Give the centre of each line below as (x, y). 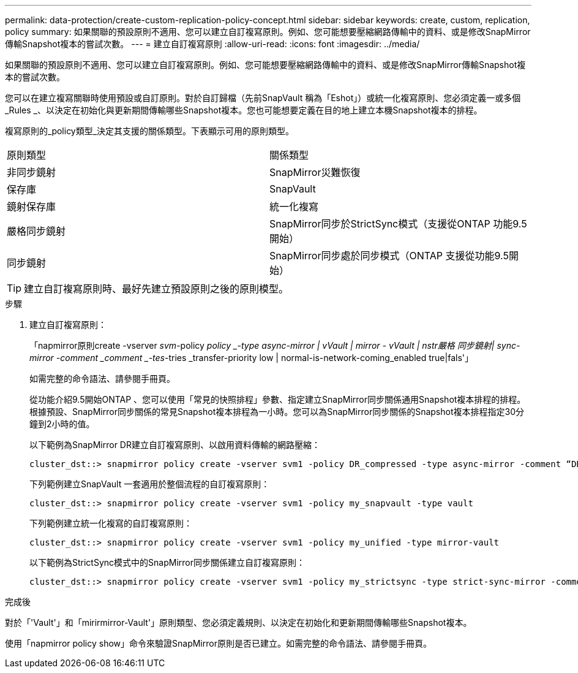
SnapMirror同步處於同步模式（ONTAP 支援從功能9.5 (389, 256)
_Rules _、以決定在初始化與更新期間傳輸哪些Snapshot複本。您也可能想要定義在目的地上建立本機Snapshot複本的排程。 (244, 110)
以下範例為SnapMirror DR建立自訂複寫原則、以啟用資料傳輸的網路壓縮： (175, 445)
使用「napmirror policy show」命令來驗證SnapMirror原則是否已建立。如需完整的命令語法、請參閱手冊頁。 (218, 643)
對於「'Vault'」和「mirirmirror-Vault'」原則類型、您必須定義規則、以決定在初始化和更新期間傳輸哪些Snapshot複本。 (238, 622)
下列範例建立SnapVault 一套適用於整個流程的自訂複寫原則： (150, 484)
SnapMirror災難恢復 (315, 172)
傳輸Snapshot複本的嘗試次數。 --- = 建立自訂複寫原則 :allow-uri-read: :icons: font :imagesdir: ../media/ (212, 44)
